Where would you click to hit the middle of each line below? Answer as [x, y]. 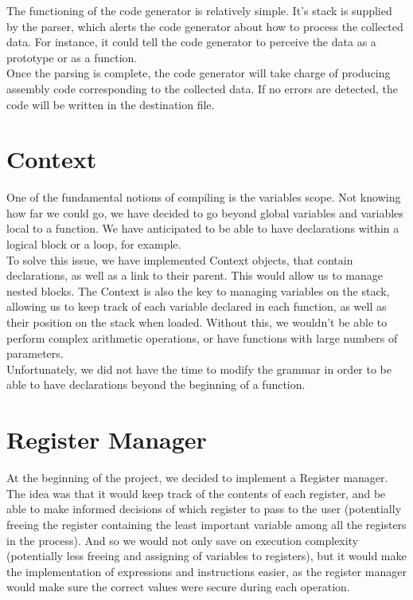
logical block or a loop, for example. [94, 244]
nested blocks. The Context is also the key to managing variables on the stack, [198, 290]
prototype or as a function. [72, 57]
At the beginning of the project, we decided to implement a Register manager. [197, 478]
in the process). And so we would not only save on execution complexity [183, 540]
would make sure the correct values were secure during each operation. [178, 587]
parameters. [35, 353]
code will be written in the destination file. [111, 104]
